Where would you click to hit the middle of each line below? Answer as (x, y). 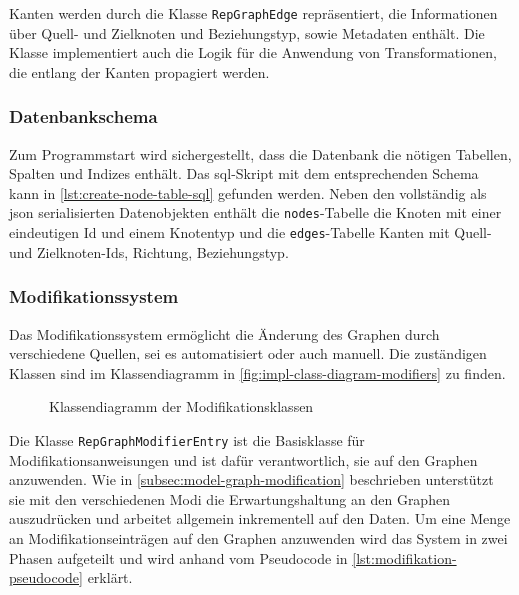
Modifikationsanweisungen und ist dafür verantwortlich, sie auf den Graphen (243, 459)
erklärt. (110, 577)
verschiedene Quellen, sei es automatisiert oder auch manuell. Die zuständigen (248, 353)
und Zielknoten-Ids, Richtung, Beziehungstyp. (149, 251)
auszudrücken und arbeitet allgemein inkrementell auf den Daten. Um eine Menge (260, 518)
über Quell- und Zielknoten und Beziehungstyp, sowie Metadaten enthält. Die (247, 32)
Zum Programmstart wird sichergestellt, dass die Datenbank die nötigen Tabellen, (260, 153)
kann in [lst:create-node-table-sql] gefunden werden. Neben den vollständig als (248, 192)
